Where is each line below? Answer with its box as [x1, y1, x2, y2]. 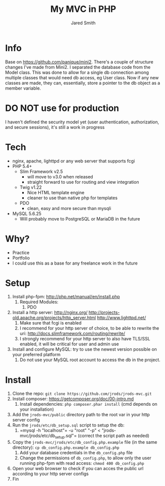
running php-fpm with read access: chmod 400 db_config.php [19, 460, 145, 466]
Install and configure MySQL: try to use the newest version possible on [12, 346, 157, 352]
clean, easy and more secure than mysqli [27, 205, 111, 211]
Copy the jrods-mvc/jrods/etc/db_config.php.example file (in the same [12, 439, 158, 445]
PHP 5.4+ [12, 163, 32, 169]
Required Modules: [19, 299, 58, 305]
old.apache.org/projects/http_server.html [12, 315, 96, 321]
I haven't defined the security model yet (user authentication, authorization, [5, 119, 160, 125]
